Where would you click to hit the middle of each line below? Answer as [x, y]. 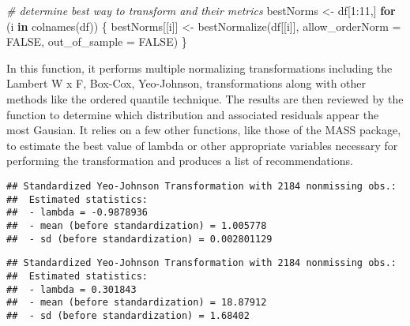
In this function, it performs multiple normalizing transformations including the [199, 67]
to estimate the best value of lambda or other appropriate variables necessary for [202, 145]
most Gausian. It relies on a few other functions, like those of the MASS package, [204, 130]
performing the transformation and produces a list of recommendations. [180, 161]
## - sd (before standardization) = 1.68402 [128, 315]
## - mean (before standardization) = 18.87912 [137, 303]
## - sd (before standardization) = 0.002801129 [139, 239]
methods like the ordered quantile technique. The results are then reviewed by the [205, 98]
